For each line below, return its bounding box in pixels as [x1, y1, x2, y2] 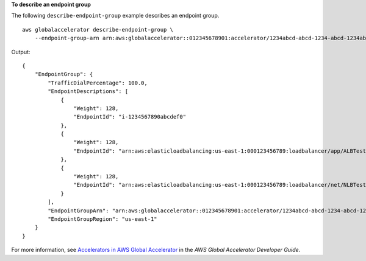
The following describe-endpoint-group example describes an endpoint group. [11, 12, 220, 19]
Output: [11, 48, 30, 55]
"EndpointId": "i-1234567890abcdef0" [73, 113, 186, 120]
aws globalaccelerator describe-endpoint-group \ [22, 26, 174, 33]
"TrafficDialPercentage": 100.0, [48, 79, 148, 86]
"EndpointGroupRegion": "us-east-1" [48, 215, 158, 222]
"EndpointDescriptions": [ [48, 88, 129, 95]
